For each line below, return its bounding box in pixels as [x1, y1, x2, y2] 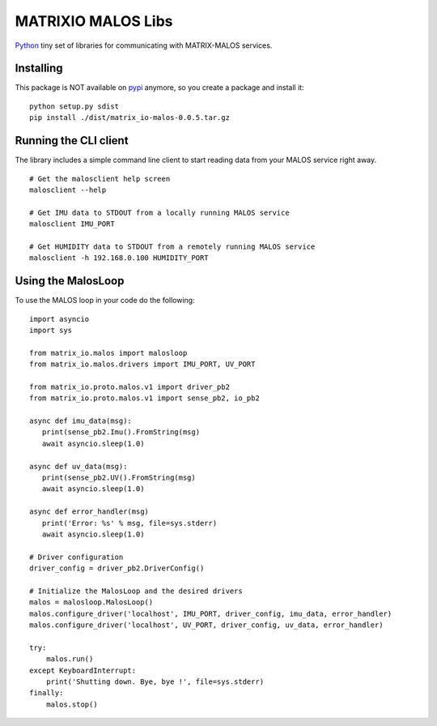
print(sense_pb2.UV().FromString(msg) [41, 473, 196, 482]
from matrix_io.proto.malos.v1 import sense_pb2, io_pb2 [29, 394, 261, 403]
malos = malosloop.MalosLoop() [29, 598, 154, 607]
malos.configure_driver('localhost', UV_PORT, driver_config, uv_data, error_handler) [29, 621, 384, 630]
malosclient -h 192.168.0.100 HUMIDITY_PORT [29, 254, 210, 263]
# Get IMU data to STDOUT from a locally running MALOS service [29, 207, 291, 217]
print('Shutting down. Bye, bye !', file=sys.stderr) [45, 677, 265, 686]
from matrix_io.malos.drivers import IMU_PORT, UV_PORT [29, 360, 256, 369]
